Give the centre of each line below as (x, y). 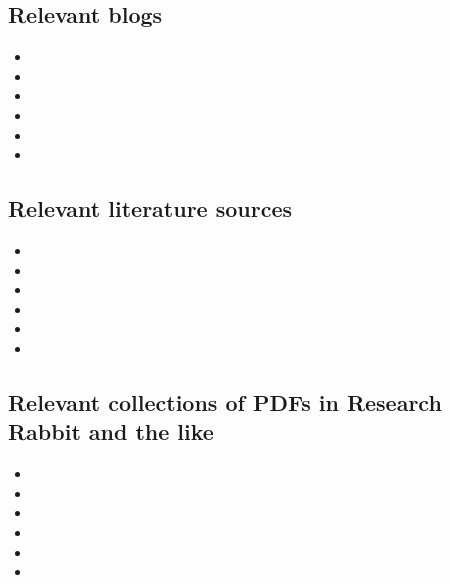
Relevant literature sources (150, 208)
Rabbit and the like (111, 431)
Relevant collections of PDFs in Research (225, 401)
